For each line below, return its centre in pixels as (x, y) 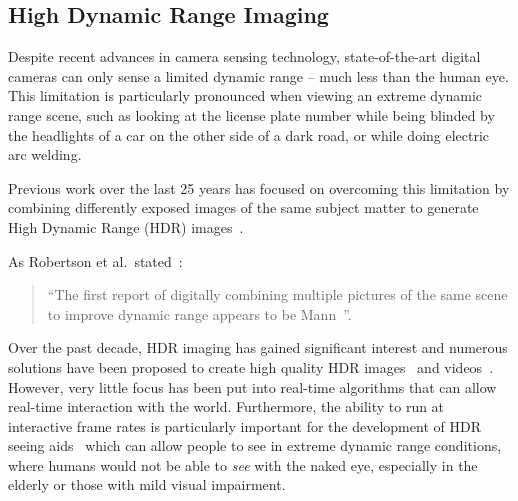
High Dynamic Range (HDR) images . (126, 226)
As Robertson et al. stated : (95, 260)
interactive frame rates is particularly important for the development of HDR (244, 425)
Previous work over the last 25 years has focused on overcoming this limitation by (259, 187)
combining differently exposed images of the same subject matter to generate (243, 207)
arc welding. (45, 154)
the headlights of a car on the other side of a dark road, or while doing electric (249, 134)
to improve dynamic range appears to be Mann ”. (199, 313)
